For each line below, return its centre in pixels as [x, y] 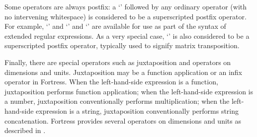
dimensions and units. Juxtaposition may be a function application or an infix [123, 72]
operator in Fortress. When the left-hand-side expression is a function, [111, 82]
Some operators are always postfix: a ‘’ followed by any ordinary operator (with [126, 6]
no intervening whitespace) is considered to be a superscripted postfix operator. [126, 16]
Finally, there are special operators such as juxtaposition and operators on [118, 62]
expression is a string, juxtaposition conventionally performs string [137, 110]
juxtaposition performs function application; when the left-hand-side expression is [129, 91]
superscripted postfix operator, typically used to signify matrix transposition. [122, 45]
